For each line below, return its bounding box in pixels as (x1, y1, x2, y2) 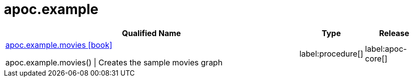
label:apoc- (365, 43, 407, 54)
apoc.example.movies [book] (5, 40, 113, 50)
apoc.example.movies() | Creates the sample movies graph (5, 57, 223, 67)
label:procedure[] (299, 48, 364, 59)
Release (379, 28, 410, 38)
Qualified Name (122, 28, 181, 38)
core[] (365, 53, 388, 63)
